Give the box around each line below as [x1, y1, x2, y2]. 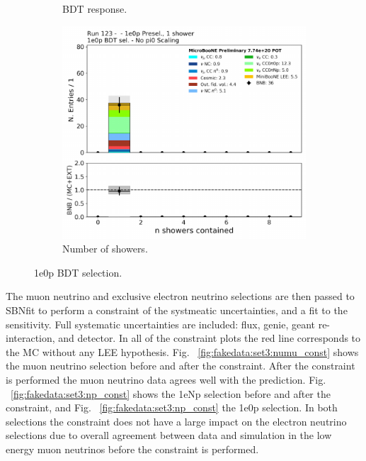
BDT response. [62, 1, 127, 16]
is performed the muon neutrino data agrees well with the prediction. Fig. [6, 372, 326, 387]
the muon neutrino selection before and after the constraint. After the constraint [6, 358, 355, 373]
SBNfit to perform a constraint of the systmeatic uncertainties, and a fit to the [6, 302, 348, 317]
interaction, [6, 331, 55, 345]
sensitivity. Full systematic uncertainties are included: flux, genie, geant [6, 316, 316, 331]
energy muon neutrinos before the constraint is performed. [6, 441, 259, 456]
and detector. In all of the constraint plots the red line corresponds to [58, 331, 361, 345]
